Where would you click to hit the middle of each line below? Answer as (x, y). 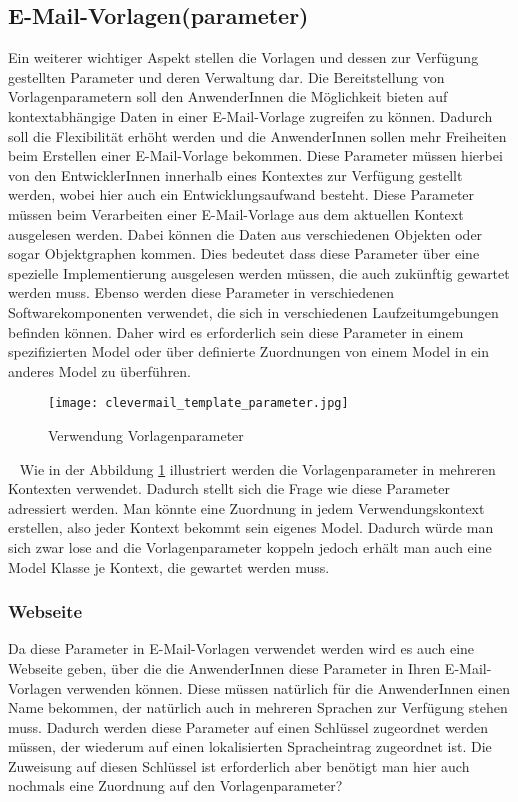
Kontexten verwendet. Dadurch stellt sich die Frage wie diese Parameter (229, 488)
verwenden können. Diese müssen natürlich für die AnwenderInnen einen (288, 687)
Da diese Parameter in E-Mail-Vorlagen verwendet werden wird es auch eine (241, 648)
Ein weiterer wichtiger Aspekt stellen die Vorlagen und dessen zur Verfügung (243, 57)
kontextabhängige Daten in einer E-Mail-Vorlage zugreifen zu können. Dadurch (250, 115)
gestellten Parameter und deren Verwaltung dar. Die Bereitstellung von (226, 76)
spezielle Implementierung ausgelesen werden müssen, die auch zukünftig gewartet (259, 272)
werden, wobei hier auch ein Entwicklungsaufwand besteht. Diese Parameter (241, 194)
